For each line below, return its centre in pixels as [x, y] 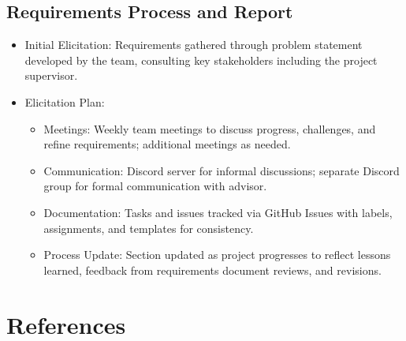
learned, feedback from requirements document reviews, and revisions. [212, 270]
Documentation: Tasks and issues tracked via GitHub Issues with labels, [218, 212]
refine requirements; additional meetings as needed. [167, 144]
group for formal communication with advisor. [155, 186]
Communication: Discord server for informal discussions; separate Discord [222, 170]
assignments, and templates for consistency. [149, 228]
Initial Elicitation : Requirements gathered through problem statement [194, 45]
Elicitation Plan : [65, 101]
